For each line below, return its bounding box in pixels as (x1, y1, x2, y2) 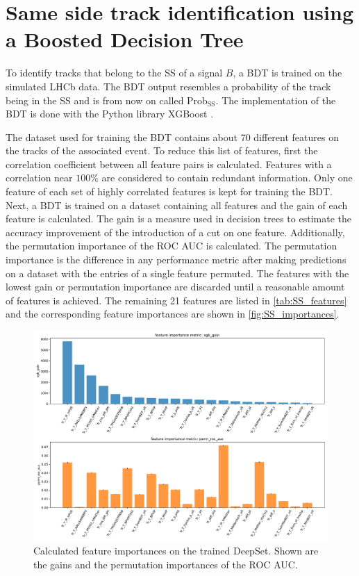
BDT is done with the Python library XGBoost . (6, 106, 214, 121)
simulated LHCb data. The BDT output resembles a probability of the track (6, 79, 331, 93)
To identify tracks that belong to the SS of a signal (6, 65, 223, 80)
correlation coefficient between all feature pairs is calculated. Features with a (6, 156, 332, 171)
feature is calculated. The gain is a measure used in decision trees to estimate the (6, 211, 351, 226)
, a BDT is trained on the (233, 65, 342, 80)
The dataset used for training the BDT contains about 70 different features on (6, 129, 339, 144)
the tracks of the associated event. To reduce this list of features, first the (6, 143, 318, 158)
